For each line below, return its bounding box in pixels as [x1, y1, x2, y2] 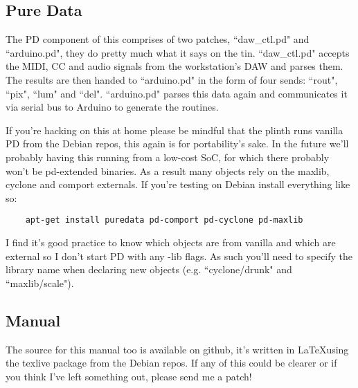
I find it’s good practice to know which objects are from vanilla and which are [6, 234, 336, 249]
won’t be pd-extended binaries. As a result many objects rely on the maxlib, [6, 163, 330, 178]
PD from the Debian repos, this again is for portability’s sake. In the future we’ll [6, 136, 349, 151]
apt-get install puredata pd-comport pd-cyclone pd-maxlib [25, 215, 303, 225]
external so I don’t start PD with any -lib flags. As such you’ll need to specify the [6, 248, 353, 263]
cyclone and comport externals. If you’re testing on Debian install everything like [6, 177, 350, 192]
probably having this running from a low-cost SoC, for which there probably [6, 149, 330, 164]
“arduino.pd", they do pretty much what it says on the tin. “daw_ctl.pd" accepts [6, 45, 350, 59]
